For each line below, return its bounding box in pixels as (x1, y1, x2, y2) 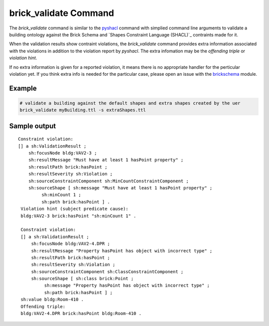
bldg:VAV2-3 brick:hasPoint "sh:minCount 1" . (20, 213, 136, 219)
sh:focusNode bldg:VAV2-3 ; (28, 150, 97, 156)
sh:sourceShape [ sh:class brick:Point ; (31, 276, 134, 282)
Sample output (9, 122, 56, 130)
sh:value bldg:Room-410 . (20, 297, 84, 303)
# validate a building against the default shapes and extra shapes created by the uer (19, 100, 241, 106)
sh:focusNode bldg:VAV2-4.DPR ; (31, 241, 111, 247)
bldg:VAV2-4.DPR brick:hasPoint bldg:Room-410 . (20, 311, 142, 317)
